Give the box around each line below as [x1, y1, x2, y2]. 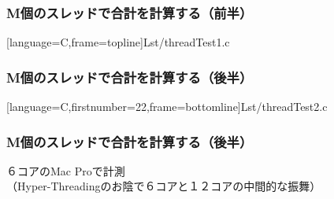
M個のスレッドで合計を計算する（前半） [6, 2, 253, 22]
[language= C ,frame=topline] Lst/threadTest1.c [6, 34, 230, 50]
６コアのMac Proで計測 [6, 162, 125, 179]
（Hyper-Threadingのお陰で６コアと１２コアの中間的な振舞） [6, 178, 321, 194]
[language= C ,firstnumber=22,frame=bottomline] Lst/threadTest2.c [6, 98, 328, 115]
